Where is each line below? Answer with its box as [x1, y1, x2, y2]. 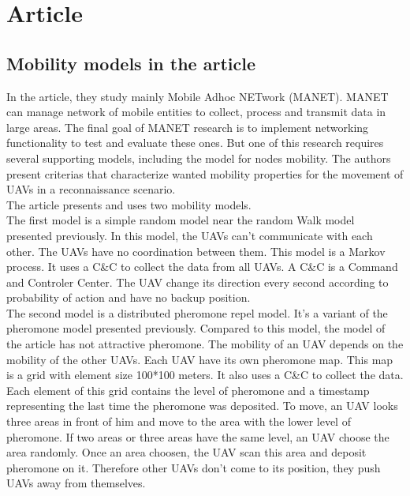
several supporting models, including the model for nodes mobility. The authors [6, 149, 391, 166]
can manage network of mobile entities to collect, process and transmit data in [6, 103, 386, 120]
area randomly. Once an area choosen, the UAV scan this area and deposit [6, 444, 367, 460]
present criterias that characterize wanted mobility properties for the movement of [6, 165, 404, 182]
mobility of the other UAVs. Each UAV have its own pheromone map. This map [6, 351, 393, 367]
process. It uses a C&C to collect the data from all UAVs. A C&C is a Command [6, 258, 398, 275]
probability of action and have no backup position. [6, 289, 251, 306]
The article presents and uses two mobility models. [6, 196, 252, 212]
